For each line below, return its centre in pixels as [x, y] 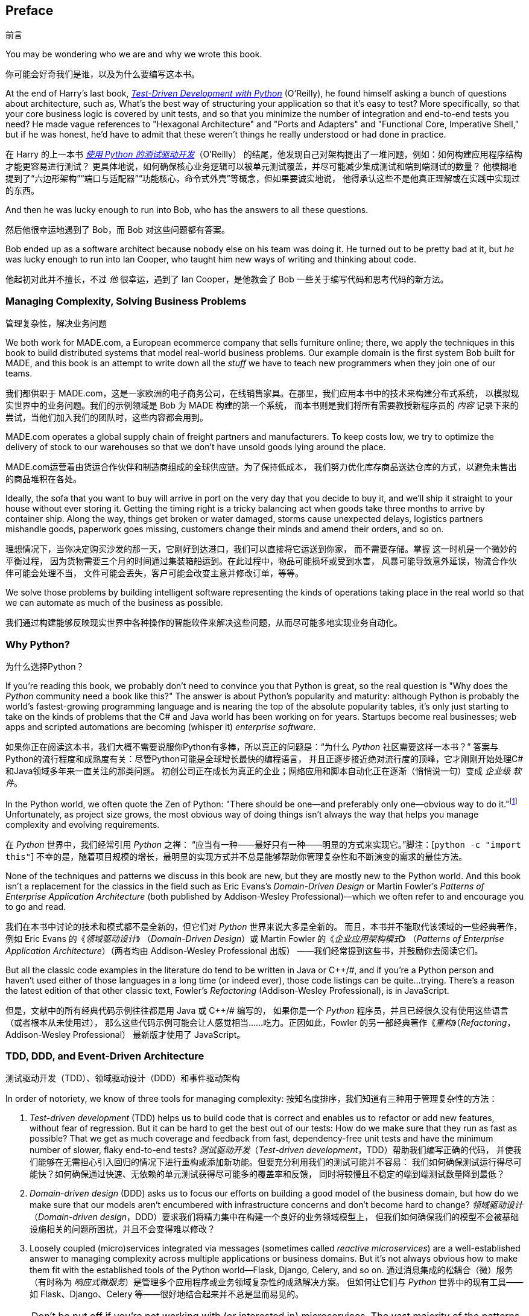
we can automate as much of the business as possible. [114, 603]
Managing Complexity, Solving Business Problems [126, 301]
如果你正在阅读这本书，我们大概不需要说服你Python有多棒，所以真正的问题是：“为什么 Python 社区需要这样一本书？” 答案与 [252, 746]
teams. [19, 374]
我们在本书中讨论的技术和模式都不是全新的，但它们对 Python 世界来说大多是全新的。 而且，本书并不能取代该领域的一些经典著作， [264, 926]
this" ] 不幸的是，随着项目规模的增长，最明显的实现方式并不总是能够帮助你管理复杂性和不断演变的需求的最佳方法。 [236, 856]
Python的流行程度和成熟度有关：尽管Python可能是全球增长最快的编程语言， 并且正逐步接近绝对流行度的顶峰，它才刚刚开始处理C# [264, 758]
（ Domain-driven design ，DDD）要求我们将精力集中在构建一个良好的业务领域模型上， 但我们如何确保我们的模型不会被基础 [274, 1217]
